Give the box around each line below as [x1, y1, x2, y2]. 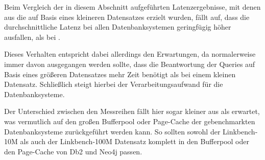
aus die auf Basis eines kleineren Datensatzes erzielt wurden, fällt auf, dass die [4, 11, 250, 22]
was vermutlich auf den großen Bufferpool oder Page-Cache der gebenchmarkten [4, 116, 255, 126]
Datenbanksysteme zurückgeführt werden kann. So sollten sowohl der [4, 126, 221, 136]
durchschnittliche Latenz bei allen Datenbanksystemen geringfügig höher [4, 21, 231, 32]
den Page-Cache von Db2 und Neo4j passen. [4, 146, 142, 156]
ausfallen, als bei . [4, 31, 60, 42]
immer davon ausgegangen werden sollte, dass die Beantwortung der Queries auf [4, 58, 255, 69]
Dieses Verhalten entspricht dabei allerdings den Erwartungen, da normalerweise [4, 49, 256, 59]
